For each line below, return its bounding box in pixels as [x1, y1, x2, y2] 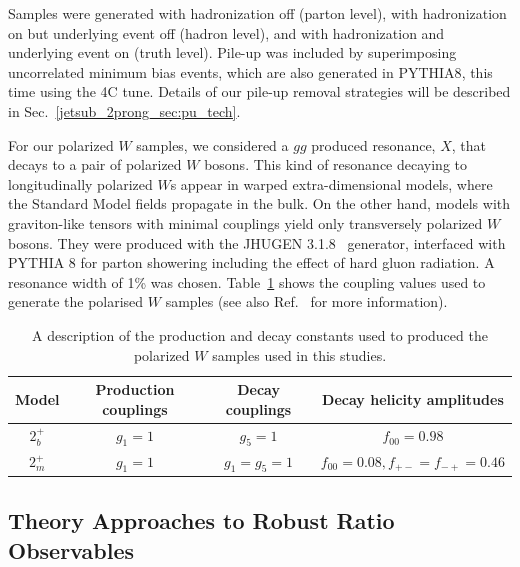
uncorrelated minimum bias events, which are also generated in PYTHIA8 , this [8, 61, 493, 82]
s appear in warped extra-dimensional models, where [170, 173, 493, 194]
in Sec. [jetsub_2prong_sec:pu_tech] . [8, 100, 241, 121]
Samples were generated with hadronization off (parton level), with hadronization [8, 3, 507, 23]
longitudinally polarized [8, 173, 153, 194]
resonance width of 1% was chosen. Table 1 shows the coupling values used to [8, 271, 486, 292]
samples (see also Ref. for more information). [165, 291, 448, 312]
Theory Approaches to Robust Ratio [8, 505, 395, 536]
